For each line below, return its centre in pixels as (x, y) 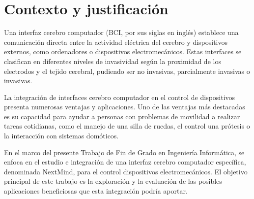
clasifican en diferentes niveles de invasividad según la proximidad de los (113, 61)
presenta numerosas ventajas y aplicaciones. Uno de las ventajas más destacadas (125, 107)
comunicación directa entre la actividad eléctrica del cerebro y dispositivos (116, 42)
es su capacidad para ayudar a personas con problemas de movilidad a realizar (122, 116)
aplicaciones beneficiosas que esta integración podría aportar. (96, 191)
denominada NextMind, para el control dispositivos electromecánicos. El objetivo (126, 171)
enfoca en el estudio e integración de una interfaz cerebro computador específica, (125, 162)
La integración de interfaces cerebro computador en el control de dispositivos (120, 97)
